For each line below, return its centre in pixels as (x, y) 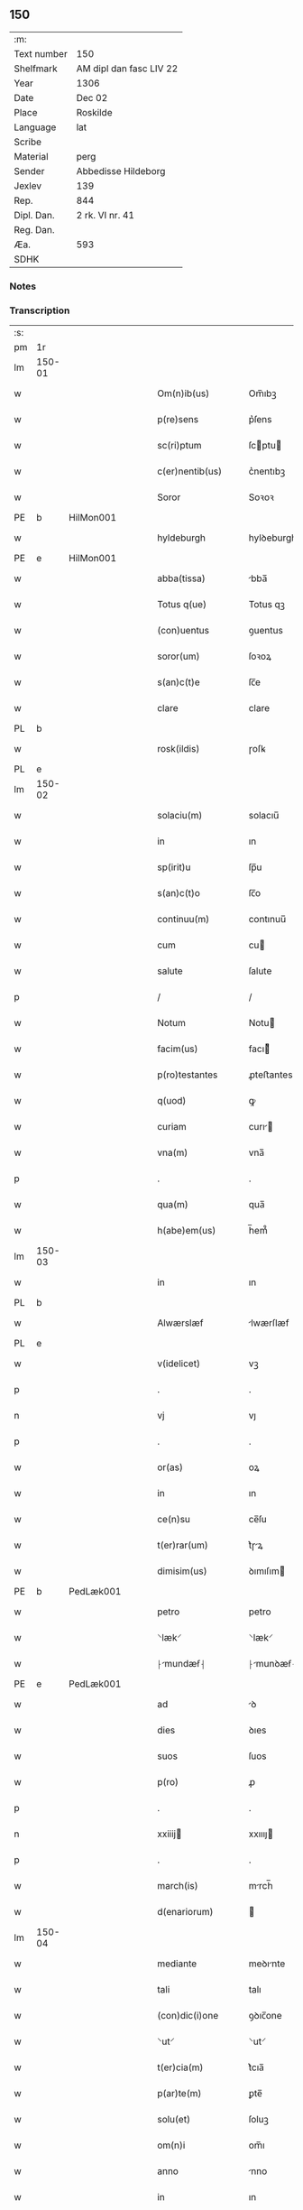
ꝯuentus (266, 631)
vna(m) (173, 1152)
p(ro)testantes (188, 1075)
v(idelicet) (179, 1364)
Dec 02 (92, 97)
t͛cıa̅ (256, 2067)
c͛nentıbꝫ (267, 471)
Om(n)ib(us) (184, 393)
